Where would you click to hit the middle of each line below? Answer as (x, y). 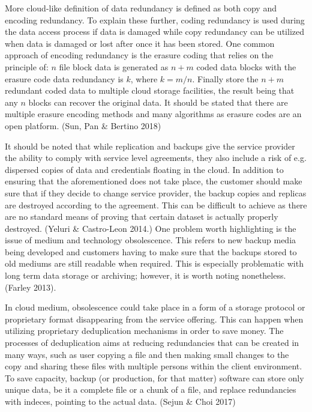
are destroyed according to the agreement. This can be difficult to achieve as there (156, 204)
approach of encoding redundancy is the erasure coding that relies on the (139, 55)
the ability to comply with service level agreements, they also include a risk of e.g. (156, 158)
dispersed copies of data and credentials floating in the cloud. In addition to (144, 169)
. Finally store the (225, 78)
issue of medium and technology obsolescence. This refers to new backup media (151, 240)
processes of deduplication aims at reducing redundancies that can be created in (152, 343)
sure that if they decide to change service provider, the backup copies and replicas (156, 192)
